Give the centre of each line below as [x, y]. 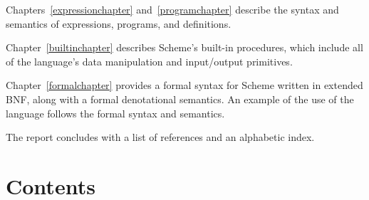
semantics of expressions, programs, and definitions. [119, 23]
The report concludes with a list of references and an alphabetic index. [160, 137]
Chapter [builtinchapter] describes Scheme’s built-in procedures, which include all [184, 47]
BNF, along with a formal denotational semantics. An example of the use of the [180, 99]
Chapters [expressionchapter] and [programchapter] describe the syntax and [172, 9]
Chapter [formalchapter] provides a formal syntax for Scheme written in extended [184, 85]
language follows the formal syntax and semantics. [115, 113]
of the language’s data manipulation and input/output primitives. [149, 61]
